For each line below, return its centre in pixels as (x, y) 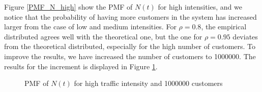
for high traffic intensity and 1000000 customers (148, 83)
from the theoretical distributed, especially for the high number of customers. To (130, 46)
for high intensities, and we (200, 7)
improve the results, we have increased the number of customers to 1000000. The (130, 56)
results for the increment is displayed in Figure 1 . (81, 66)
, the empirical (224, 27)
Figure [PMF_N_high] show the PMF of (68, 7)
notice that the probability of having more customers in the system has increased (130, 16)
